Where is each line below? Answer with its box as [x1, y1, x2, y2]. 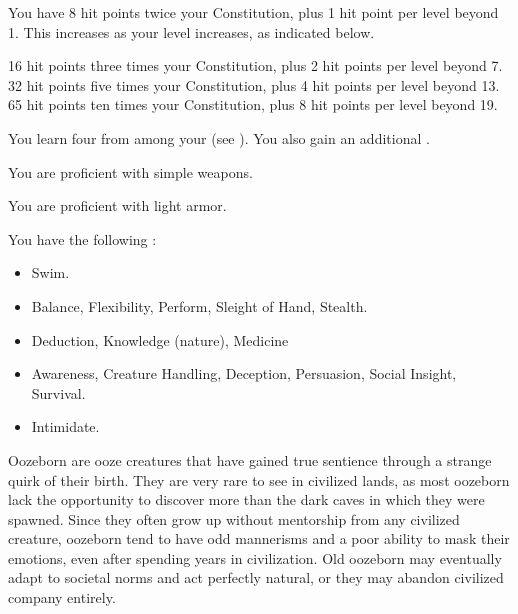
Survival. [31, 382, 86, 403]
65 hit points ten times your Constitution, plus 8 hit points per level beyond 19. [8, 94, 498, 115]
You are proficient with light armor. [8, 195, 227, 216]
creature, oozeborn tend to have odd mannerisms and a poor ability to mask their [8, 528, 510, 549]
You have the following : [8, 228, 157, 249]
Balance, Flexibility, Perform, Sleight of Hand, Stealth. [31, 295, 368, 316]
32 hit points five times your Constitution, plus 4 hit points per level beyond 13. [8, 74, 500, 95]
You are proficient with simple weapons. [8, 161, 253, 182]
